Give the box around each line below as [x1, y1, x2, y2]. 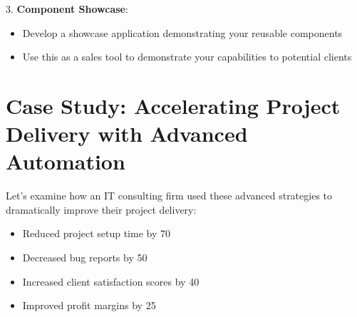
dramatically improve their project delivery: [6, 202, 197, 217]
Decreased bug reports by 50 [22, 250, 148, 265]
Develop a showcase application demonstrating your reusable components [22, 25, 343, 40]
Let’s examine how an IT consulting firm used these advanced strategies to [6, 188, 333, 203]
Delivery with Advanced [6, 119, 248, 148]
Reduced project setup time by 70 [22, 226, 170, 241]
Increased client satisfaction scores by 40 [22, 274, 200, 289]
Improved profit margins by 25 [22, 298, 156, 313]
